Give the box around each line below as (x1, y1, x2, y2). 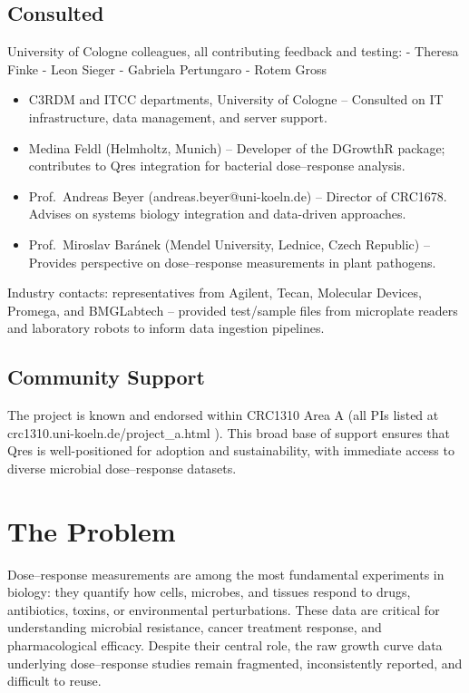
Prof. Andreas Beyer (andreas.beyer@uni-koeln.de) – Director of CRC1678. (28, 186, 447, 205)
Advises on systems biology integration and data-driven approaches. (28, 204, 406, 223)
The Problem (7, 512, 176, 549)
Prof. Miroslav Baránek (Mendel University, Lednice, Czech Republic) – (28, 234, 430, 253)
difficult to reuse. (7, 671, 102, 690)
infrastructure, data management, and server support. (28, 107, 327, 126)
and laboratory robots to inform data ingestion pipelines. (7, 318, 325, 337)
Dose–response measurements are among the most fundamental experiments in (7, 564, 445, 583)
